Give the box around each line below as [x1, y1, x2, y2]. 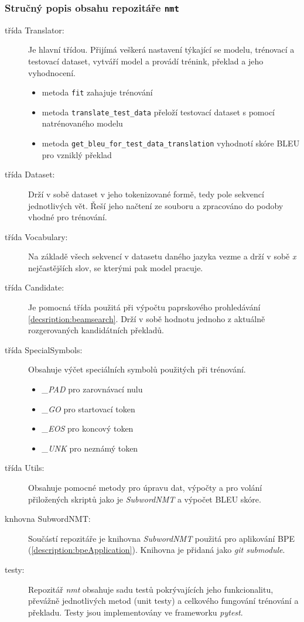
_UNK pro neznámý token [42, 442, 138, 454]
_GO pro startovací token [42, 402, 135, 415]
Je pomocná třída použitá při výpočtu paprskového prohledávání [28, 301, 261, 313]
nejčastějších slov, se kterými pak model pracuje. [28, 261, 203, 274]
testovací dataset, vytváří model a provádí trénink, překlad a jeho [28, 54, 264, 67]
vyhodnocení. [28, 66, 76, 78]
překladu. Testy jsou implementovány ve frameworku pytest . [28, 606, 243, 618]
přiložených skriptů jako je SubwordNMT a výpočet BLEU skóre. [28, 493, 261, 505]
